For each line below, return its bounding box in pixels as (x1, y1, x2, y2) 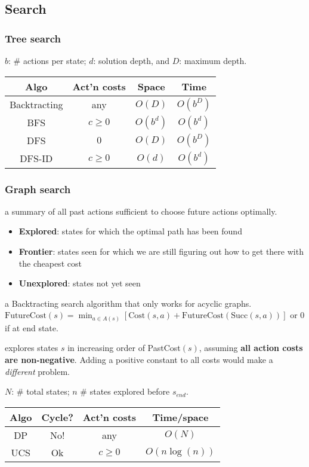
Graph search (5, 181, 71, 196)
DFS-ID (20, 151, 53, 166)
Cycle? (41, 410, 73, 424)
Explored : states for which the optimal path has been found (18, 225, 242, 237)
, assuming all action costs (199, 341, 303, 354)
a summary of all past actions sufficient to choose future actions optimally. (5, 204, 277, 217)
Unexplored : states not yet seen (18, 277, 141, 289)
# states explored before (80, 385, 170, 398)
